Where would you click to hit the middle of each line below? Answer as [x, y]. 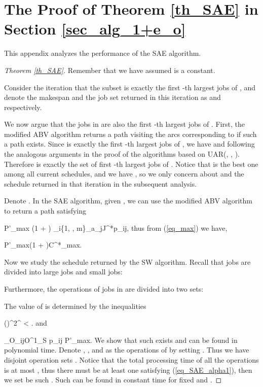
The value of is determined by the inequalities [75, 306]
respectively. [23, 107]
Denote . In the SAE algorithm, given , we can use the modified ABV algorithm [128, 201]
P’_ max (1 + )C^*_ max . [43, 245]
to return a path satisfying [45, 211]
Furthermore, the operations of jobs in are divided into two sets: [104, 289]
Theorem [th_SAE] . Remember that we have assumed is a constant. [110, 70]
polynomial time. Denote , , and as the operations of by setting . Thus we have [127, 350]
